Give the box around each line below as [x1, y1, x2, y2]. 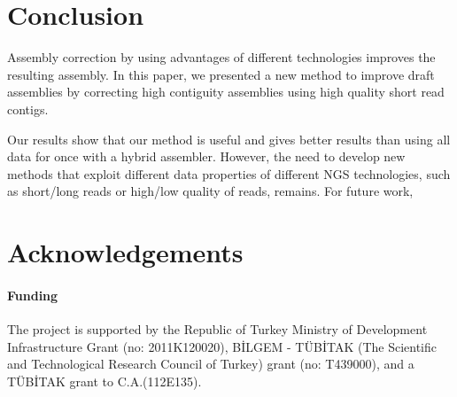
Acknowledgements [7, 234, 244, 270]
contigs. [7, 99, 49, 118]
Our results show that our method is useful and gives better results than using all [7, 129, 451, 148]
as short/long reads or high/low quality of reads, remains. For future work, [7, 182, 414, 200]
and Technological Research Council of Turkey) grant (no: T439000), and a [7, 354, 414, 373]
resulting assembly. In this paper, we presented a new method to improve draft [7, 65, 435, 83]
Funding [7, 285, 58, 304]
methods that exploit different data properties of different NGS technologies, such [7, 164, 451, 183]
